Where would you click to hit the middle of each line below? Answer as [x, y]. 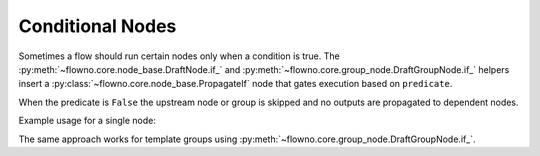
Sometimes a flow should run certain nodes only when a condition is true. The [179, 56]
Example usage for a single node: [87, 121]
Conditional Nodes [97, 26]
